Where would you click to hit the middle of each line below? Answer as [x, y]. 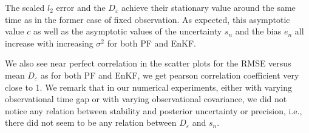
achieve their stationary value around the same [208, 7]
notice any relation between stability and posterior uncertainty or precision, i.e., [154, 110]
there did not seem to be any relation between [91, 122]
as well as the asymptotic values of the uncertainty [127, 31]
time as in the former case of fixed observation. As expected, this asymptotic [148, 19]
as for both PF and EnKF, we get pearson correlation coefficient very [170, 75]
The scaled [25, 7]
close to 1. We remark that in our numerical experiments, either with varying [148, 87]
